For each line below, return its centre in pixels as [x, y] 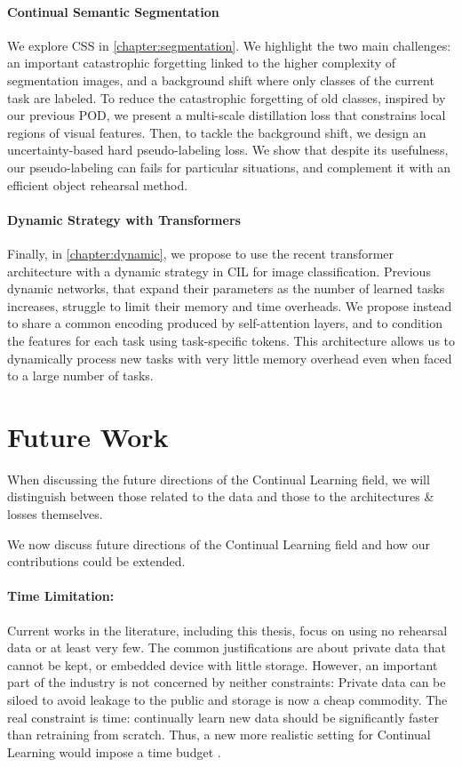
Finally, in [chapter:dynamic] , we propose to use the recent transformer [201, 253]
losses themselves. [55, 514]
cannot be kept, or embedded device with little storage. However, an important [223, 664]
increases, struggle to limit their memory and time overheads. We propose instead [230, 305]
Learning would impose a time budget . [114, 751]
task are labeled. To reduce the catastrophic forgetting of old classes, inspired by [227, 97]
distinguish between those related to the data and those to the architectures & [221, 496]
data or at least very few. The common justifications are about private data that [227, 647]
